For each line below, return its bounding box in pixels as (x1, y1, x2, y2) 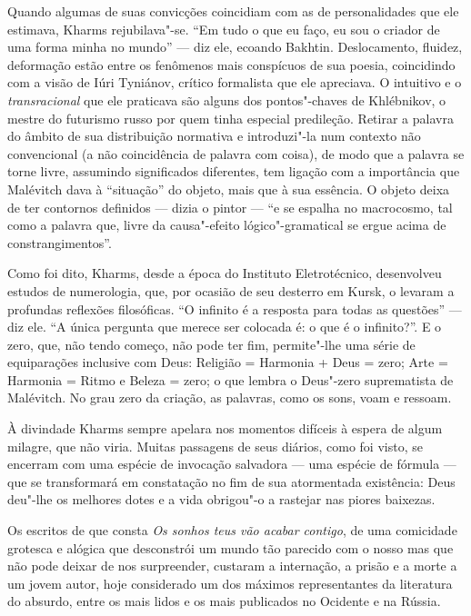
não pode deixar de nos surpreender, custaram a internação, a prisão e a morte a (7, 556, 457, 575)
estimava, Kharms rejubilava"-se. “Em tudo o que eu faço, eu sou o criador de (7, 19, 440, 38)
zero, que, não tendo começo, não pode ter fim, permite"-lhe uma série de (7, 334, 416, 353)
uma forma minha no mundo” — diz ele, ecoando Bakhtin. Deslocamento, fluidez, (7, 37, 463, 56)
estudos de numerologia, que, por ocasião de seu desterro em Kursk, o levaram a (7, 281, 455, 300)
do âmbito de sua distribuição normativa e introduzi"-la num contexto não (7, 126, 421, 145)
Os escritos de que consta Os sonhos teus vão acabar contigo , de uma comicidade (7, 521, 457, 540)
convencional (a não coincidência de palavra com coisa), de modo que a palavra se (7, 144, 465, 163)
